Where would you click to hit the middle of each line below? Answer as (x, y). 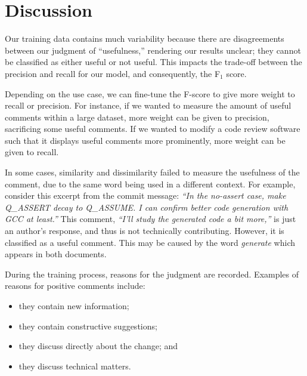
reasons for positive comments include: (75, 286)
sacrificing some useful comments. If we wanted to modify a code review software (153, 129)
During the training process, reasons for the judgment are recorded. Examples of (152, 274)
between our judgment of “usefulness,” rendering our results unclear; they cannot (153, 50)
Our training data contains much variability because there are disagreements (145, 38)
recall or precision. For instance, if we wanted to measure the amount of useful (148, 105)
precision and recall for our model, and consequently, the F (113, 73)
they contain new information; (74, 306)
